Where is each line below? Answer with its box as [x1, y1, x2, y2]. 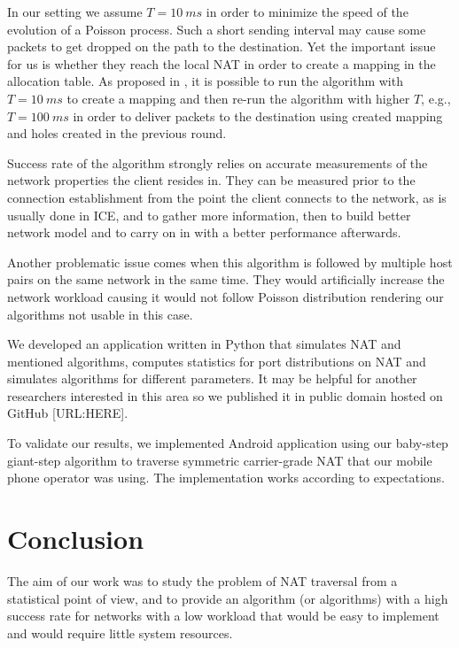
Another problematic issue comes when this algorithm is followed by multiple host [7, 252, 453, 271]
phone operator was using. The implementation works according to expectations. [7, 468, 445, 487]
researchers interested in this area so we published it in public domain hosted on [7, 386, 443, 405]
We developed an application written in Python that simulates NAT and [7, 335, 401, 353]
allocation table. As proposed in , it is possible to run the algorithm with [7, 72, 403, 90]
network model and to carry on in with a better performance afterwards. [7, 223, 401, 242]
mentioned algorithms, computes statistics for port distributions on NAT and [7, 351, 426, 370]
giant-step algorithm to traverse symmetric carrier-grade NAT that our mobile [7, 451, 432, 469]
